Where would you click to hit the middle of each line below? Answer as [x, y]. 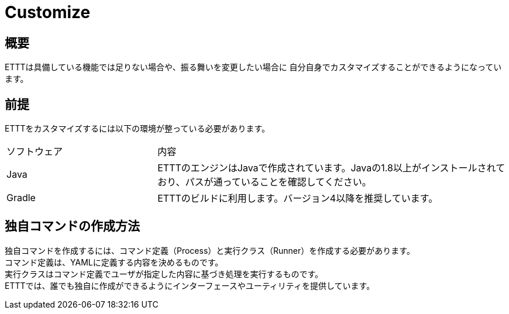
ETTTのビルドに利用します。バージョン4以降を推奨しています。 [298, 199]
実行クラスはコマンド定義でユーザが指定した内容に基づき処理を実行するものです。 [164, 274]
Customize [48, 12]
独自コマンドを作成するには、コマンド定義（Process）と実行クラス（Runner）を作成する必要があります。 [210, 250]
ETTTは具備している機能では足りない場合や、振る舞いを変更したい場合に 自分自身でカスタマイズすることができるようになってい [253, 67]
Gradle [21, 198]
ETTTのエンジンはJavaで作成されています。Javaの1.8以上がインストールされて [331, 168]
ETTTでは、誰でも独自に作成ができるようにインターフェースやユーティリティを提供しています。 [190, 285]
